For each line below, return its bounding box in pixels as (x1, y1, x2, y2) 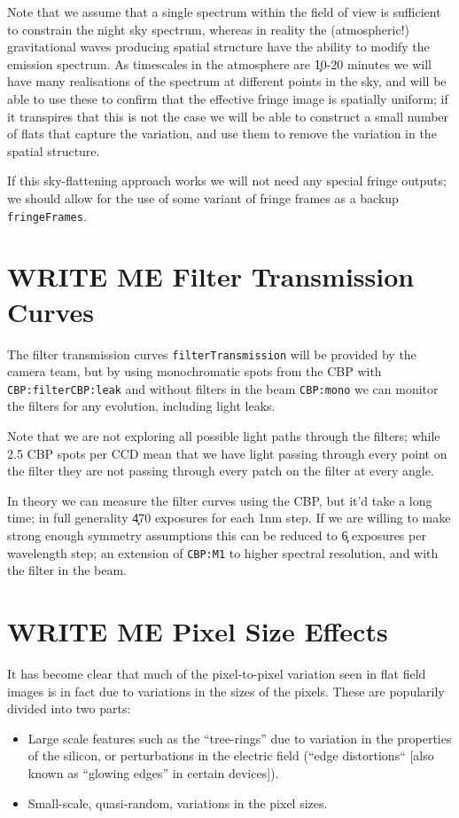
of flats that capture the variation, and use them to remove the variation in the (7, 124, 437, 143)
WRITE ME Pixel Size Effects (7, 613, 388, 649)
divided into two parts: (7, 699, 131, 718)
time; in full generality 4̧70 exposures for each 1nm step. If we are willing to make (7, 508, 451, 527)
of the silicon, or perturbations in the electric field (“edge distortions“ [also (27, 746, 434, 765)
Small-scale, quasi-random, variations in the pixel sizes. (27, 793, 328, 812)
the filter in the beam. (7, 561, 127, 579)
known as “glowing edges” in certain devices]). (27, 763, 279, 782)
